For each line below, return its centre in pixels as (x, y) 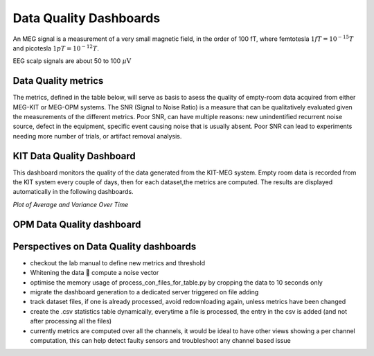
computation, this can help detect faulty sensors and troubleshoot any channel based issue (160, 340)
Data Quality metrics (58, 81)
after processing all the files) (71, 321)
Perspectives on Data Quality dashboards (105, 246)
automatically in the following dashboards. (73, 192)
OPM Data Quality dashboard (77, 224)
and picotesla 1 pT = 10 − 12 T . (56, 48)
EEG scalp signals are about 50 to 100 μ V (72, 61)
